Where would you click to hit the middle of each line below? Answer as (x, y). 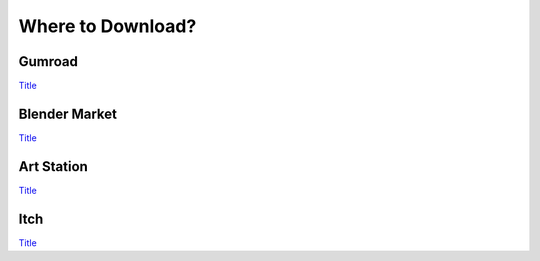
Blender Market (67, 113)
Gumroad (48, 61)
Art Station (53, 166)
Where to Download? (107, 26)
